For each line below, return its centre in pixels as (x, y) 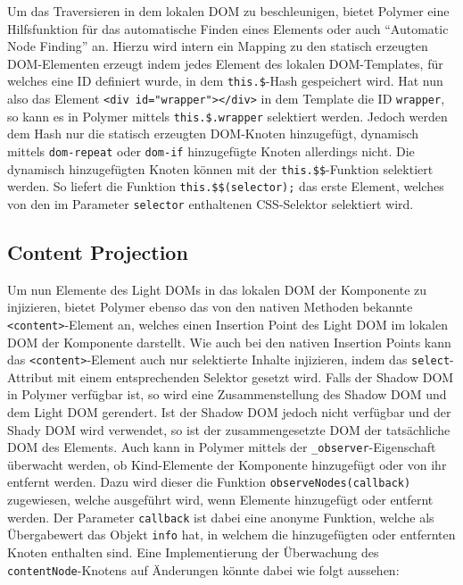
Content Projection (98, 251)
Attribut (30, 376)
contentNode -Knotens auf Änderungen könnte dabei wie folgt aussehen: (203, 569)
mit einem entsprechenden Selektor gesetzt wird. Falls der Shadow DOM (256, 376)
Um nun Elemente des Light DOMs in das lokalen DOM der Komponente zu (217, 289)
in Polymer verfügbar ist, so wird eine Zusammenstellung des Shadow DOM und (227, 394)
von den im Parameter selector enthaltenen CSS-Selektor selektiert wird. (211, 203)
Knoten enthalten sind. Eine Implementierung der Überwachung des (193, 552)
